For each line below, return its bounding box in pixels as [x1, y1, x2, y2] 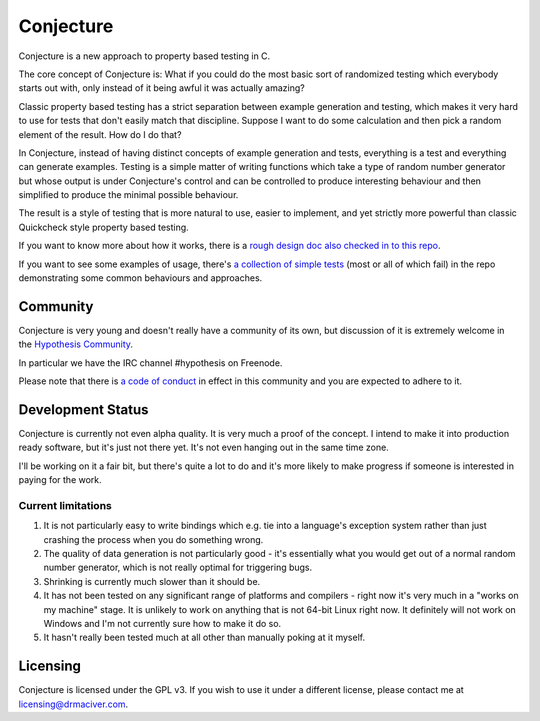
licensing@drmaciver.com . [18, 698, 129, 710]
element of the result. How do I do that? [18, 128, 182, 140]
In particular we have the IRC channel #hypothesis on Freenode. [18, 356, 283, 369]
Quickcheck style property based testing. [18, 221, 189, 233]
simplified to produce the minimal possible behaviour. [18, 189, 239, 201]
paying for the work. [18, 474, 102, 486]
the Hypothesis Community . [18, 338, 134, 350]
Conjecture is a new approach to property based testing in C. [18, 50, 271, 62]
